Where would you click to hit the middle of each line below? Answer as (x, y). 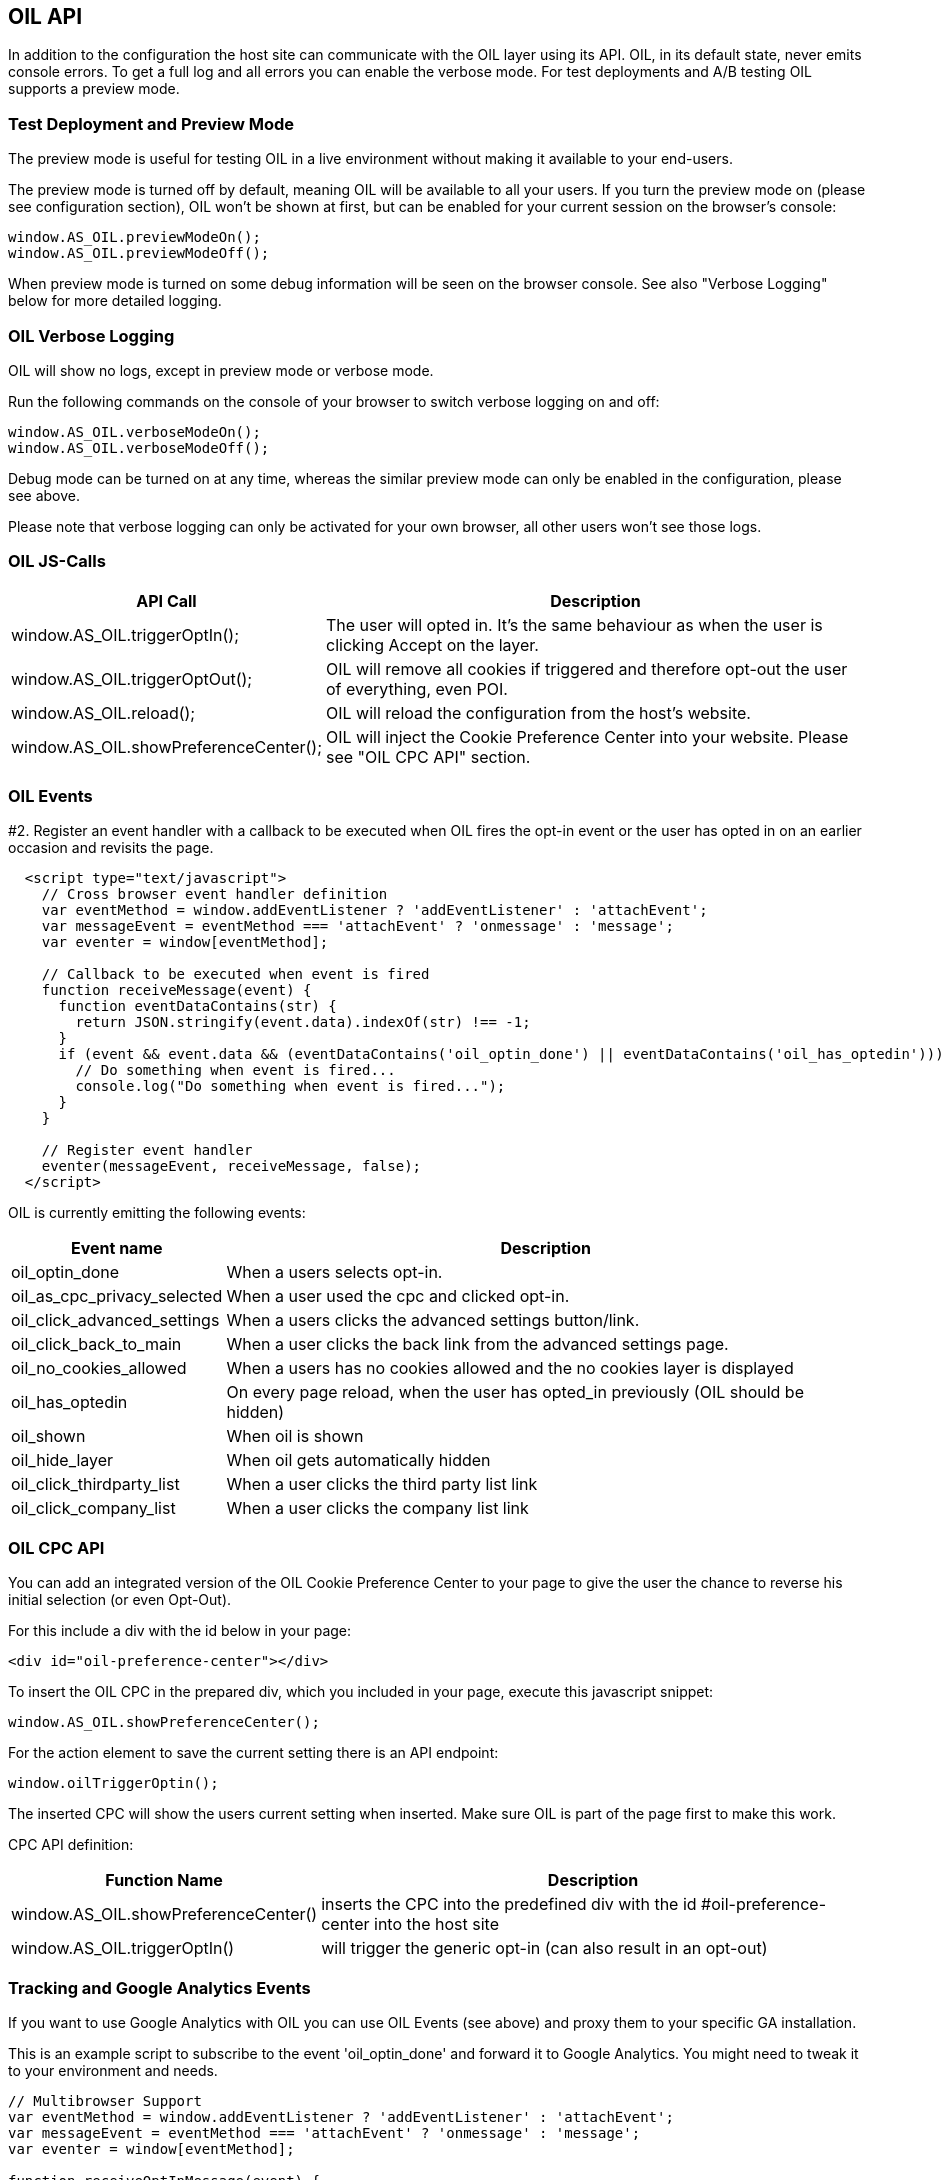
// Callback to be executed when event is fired (235, 974)
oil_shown (48, 1436)
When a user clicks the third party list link (382, 1484)
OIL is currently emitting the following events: (157, 1213)
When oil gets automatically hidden (358, 1460)
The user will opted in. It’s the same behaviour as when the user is (574, 624)
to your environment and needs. (113, 2070)
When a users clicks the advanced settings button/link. (433, 1320)
